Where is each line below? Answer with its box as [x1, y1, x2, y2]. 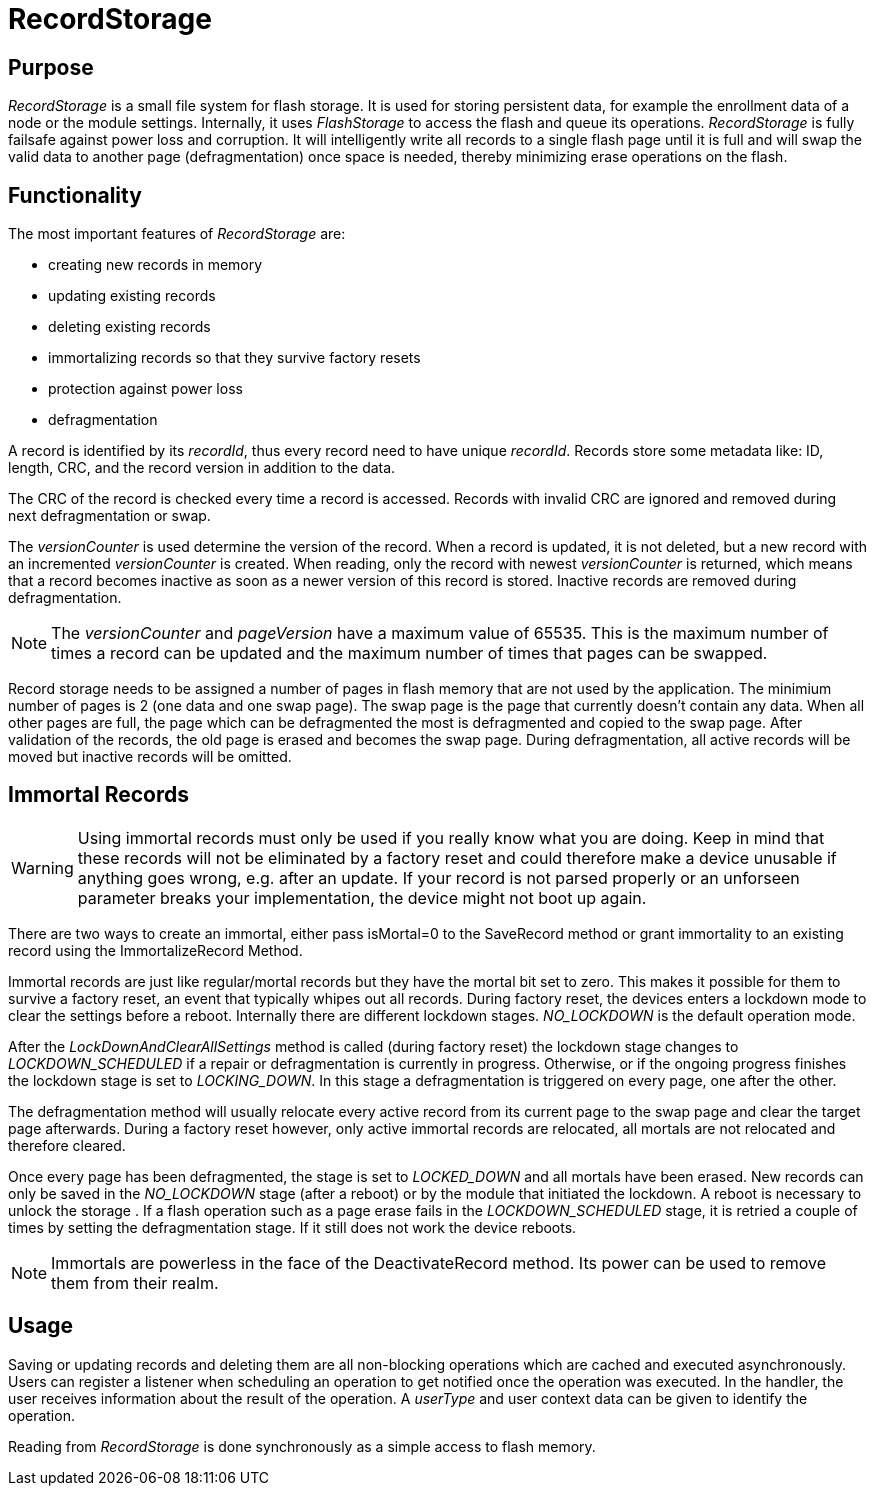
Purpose [8, 54, 94, 80]
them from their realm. [51, 1272, 219, 1293]
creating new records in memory [48, 256, 263, 274]
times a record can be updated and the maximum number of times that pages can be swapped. [51, 643, 768, 664]
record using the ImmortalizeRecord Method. [8, 941, 303, 959]
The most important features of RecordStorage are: [8, 225, 346, 243]
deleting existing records [48, 318, 211, 336]
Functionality [8, 182, 142, 208]
